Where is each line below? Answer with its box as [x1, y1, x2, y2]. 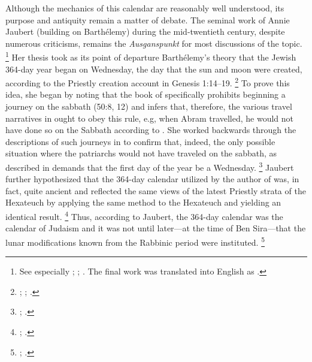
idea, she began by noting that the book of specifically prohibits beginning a [5, 88, 286, 101]
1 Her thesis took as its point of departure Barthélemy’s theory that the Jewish [5, 49, 296, 64]
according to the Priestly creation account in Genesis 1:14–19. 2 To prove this [5, 75, 290, 89]
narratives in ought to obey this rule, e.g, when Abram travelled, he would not [5, 111, 294, 124]
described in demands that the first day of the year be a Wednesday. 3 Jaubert [5, 159, 294, 173]
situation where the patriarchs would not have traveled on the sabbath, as [5, 147, 277, 159]
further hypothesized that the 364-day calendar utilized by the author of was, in [5, 173, 299, 185]
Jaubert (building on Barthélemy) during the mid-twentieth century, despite [5, 25, 285, 38]
